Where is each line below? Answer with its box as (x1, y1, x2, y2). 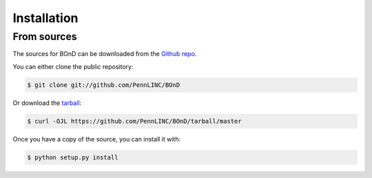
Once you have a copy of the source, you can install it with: (12, 135, 181, 143)
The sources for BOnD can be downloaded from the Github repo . (12, 50, 197, 58)
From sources (12, 30, 77, 43)
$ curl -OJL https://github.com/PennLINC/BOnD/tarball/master (27, 117, 242, 125)
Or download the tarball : (12, 99, 82, 107)
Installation (12, 10, 79, 26)
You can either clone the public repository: (12, 62, 134, 70)
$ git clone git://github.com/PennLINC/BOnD (27, 81, 180, 89)
